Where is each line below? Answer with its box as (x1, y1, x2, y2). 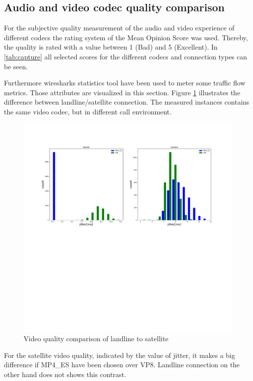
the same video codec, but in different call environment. (4, 106, 172, 116)
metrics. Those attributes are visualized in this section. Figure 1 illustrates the (4, 87, 240, 97)
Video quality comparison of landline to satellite (24, 333, 169, 344)
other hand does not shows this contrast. (4, 369, 126, 379)
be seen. (4, 61, 28, 71)
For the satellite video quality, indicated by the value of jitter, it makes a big (4, 350, 235, 360)
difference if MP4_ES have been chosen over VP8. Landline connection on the (4, 359, 240, 370)
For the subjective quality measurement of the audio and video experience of (4, 23, 235, 33)
